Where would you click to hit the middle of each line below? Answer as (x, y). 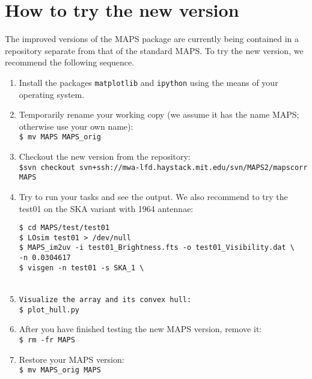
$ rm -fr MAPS (47, 340)
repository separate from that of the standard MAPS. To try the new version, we (154, 50)
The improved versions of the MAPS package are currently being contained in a (152, 39)
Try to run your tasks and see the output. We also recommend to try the (153, 196)
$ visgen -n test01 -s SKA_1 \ (81, 268)
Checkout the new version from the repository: (105, 156)
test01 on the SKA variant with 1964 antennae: (106, 208)
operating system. (52, 94)
